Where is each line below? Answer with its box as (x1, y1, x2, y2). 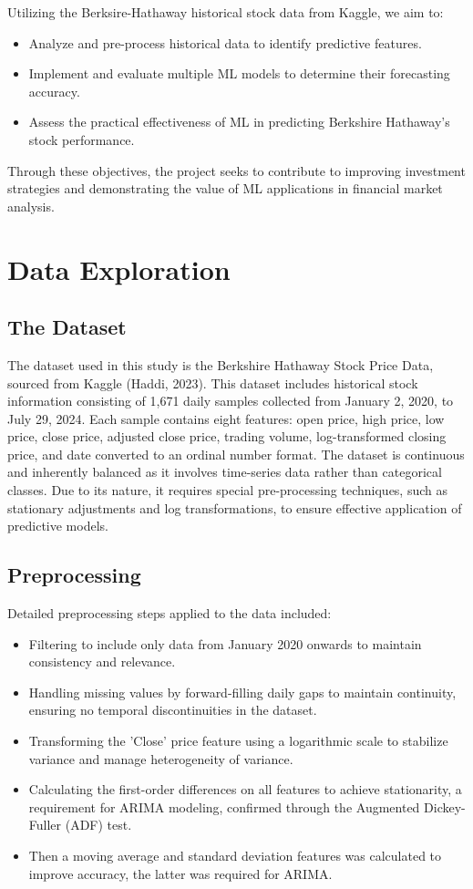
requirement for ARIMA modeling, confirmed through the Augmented (28, 797, 420, 816)
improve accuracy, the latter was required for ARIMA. (28, 863, 333, 883)
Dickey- (424, 797, 466, 816)
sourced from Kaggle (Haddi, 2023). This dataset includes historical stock (7, 373, 418, 392)
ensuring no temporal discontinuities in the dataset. (28, 700, 317, 719)
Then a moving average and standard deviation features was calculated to (28, 846, 442, 864)
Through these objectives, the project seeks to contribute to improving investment (7, 160, 466, 180)
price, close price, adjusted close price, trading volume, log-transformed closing (7, 427, 447, 446)
